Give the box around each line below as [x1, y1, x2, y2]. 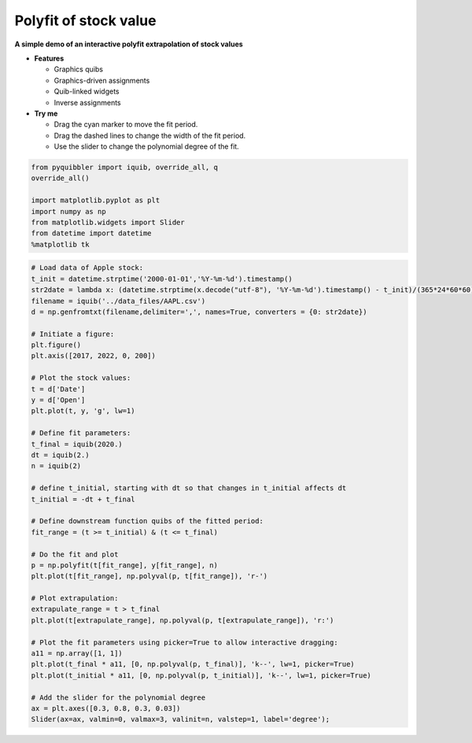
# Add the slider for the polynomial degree [31, 693, 206, 702]
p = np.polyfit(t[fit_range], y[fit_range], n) [31, 560, 218, 570]
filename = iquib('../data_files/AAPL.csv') [31, 296, 206, 305]
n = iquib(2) [31, 461, 82, 471]
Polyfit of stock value [14, 12, 157, 29]
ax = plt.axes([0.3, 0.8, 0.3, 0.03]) [31, 704, 181, 712]
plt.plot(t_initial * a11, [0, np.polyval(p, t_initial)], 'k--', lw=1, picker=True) [31, 671, 371, 680]
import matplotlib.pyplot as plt [31, 196, 160, 205]
